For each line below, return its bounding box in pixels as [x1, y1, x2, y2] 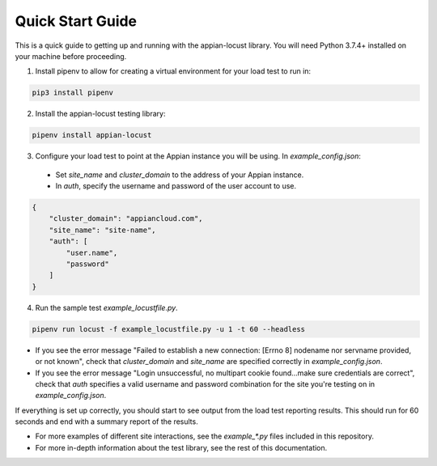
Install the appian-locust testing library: [35, 109, 166, 119]
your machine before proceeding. [15, 51, 127, 61]
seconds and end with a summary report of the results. [15, 417, 198, 426]
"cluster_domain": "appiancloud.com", [49, 214, 203, 223]
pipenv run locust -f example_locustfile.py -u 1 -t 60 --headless [32, 324, 306, 333]
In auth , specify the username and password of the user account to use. [55, 181, 297, 191]
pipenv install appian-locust [32, 130, 152, 140]
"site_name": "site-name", [49, 225, 157, 235]
